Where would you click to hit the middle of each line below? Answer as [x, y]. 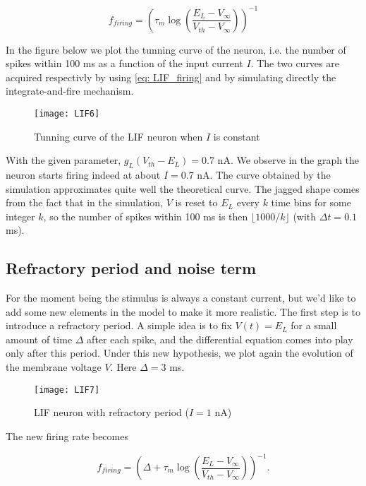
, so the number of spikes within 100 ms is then [146, 216]
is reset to [196, 202]
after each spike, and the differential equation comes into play [220, 339]
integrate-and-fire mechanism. [70, 91]
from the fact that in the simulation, [84, 202]
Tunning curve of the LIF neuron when [118, 136]
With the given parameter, [63, 160]
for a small [314, 325]
